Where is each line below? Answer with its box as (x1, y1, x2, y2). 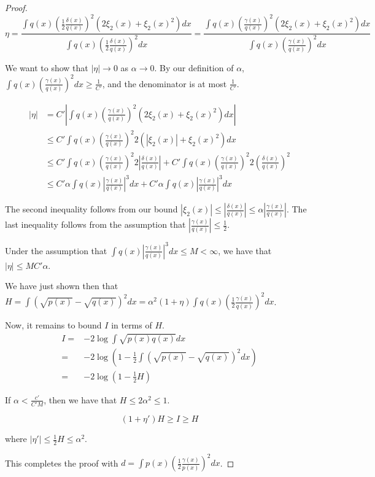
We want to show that (5, 61, 88, 74)
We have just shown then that (5, 279, 118, 292)
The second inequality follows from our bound (5, 203, 178, 215)
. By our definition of (154, 61, 234, 74)
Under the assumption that (5, 244, 107, 257)
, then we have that (44, 393, 117, 406)
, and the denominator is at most (102, 77, 227, 90)
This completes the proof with (5, 456, 118, 469)
